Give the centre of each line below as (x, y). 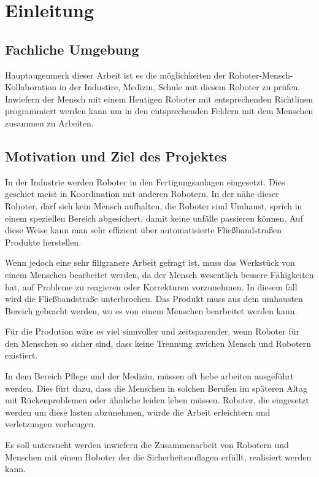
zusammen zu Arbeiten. (49, 122)
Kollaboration (31, 87)
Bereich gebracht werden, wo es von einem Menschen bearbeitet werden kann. (151, 310)
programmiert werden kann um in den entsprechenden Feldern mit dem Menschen (159, 111)
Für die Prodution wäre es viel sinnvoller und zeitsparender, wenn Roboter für (152, 331)
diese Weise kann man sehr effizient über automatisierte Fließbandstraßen (144, 230)
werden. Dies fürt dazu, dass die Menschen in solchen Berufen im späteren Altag (156, 388)
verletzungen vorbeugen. (51, 424)
